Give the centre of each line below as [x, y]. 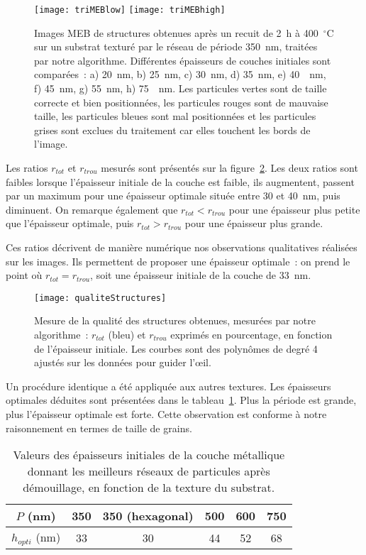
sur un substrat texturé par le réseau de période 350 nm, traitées [176, 46]
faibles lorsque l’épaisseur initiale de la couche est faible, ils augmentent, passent [180, 181]
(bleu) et [127, 334]
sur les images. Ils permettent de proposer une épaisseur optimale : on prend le [178, 261]
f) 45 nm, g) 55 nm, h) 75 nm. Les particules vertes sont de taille [181, 88]
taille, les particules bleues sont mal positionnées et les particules [175, 116]
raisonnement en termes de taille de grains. [99, 428]
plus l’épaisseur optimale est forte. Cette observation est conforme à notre [166, 413]
